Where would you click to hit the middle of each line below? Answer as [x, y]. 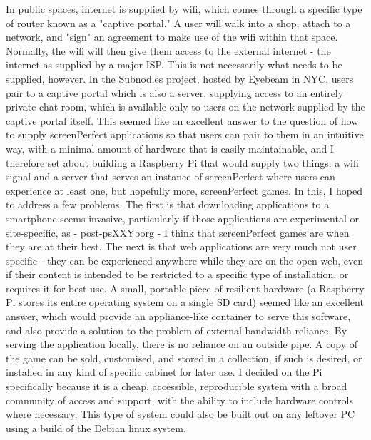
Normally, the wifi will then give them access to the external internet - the [168, 50]
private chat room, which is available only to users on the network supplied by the [185, 107]
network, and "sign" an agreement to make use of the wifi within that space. [172, 37]
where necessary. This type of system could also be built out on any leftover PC [181, 414]
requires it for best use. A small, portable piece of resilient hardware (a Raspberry [185, 288]
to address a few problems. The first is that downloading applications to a [168, 204]
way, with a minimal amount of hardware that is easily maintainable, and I [170, 148]
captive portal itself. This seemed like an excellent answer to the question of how [182, 120]
